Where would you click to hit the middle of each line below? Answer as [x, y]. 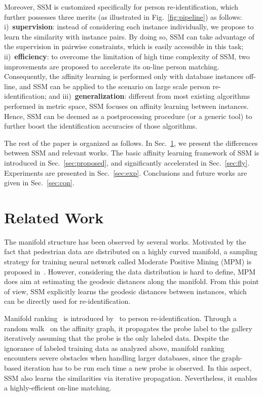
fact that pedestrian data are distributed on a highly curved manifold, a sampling [131, 251]
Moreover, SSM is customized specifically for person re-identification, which [121, 7]
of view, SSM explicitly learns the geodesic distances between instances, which [125, 291]
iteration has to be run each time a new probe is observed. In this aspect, [138, 367]
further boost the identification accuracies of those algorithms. [101, 126]
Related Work [54, 217]
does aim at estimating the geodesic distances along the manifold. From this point [131, 281]
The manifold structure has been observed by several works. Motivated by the [125, 241]
